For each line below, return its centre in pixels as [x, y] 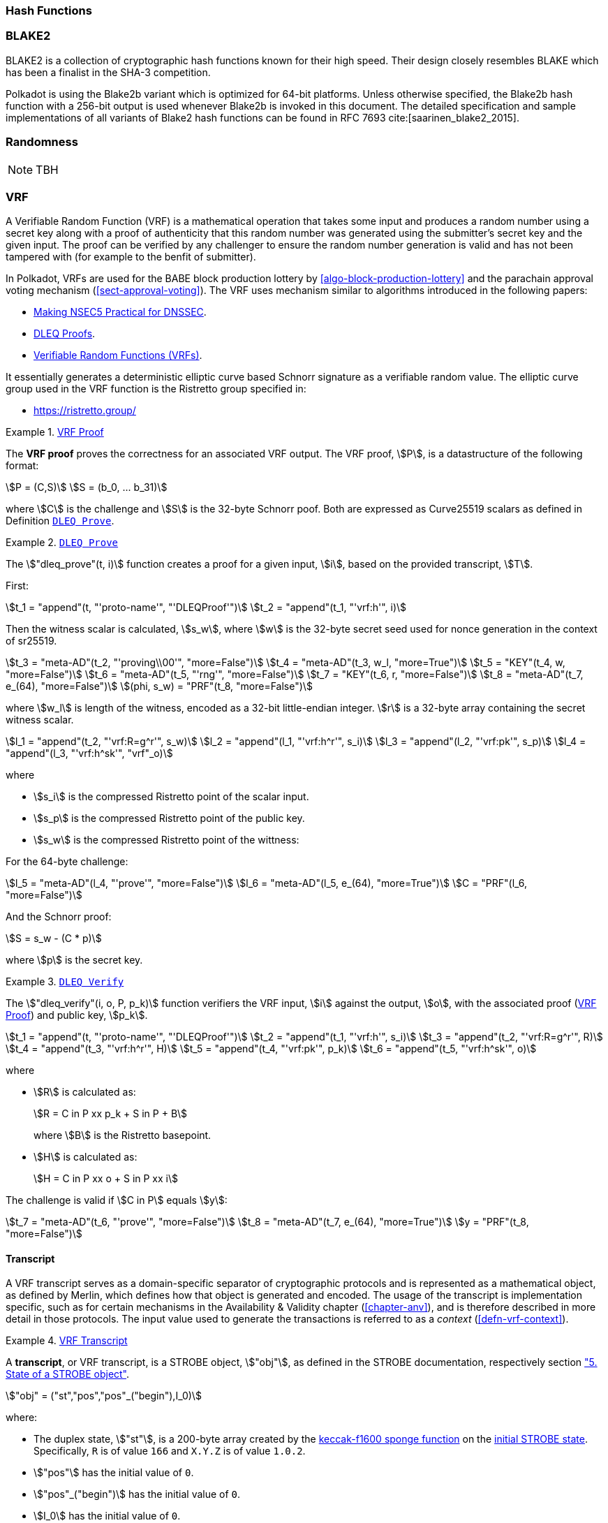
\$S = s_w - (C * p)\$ [54, 939]
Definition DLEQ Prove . [60, 521]
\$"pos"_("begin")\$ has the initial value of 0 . [137, 1494]
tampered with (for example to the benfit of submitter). [131, 257]
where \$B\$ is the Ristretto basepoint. [123, 1135]
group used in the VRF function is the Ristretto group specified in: [156, 389]
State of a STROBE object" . [68, 1374]
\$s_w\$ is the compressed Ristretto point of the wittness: [166, 840]
